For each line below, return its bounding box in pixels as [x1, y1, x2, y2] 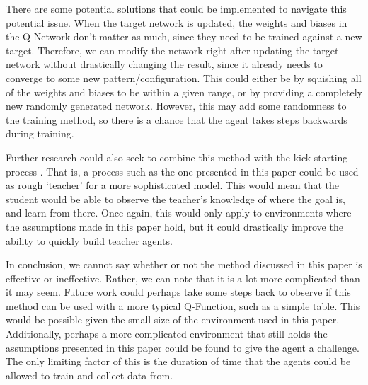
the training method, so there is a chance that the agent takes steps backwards [6, 112, 347, 127]
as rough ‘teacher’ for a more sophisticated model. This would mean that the [6, 178, 340, 192]
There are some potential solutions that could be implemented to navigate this [6, 1, 347, 16]
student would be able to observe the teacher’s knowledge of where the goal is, [6, 191, 345, 206]
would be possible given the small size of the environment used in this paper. [6, 312, 340, 327]
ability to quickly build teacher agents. [6, 233, 173, 248]
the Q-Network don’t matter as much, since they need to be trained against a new [6, 29, 362, 44]
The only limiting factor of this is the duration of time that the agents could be [6, 354, 351, 369]
